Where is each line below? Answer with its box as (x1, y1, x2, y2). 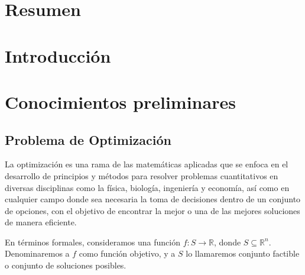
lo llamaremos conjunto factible (186, 247, 300, 260)
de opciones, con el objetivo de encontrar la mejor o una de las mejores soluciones (5, 204, 300, 216)
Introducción (5, 43, 111, 67)
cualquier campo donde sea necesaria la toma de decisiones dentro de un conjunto (5, 193, 301, 205)
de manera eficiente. (5, 216, 77, 228)
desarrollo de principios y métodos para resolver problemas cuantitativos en (5, 169, 278, 182)
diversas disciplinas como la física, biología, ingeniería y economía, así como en (5, 181, 290, 193)
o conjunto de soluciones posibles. (5, 259, 126, 271)
